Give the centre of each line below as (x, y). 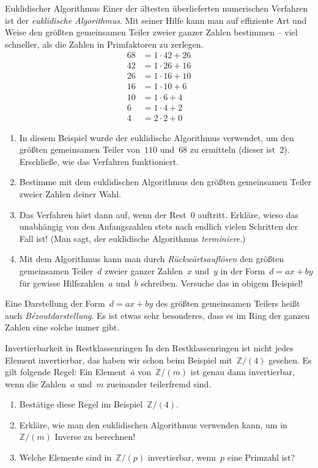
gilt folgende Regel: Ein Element (66, 372)
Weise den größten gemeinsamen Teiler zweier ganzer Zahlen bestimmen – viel (151, 32)
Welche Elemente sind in (65, 457)
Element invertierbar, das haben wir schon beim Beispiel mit (119, 360)
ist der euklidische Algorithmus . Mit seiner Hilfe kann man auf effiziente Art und (156, 20)
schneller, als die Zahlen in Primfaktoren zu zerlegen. (104, 44)
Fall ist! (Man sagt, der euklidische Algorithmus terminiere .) (132, 238)
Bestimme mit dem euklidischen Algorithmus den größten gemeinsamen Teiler (165, 182)
